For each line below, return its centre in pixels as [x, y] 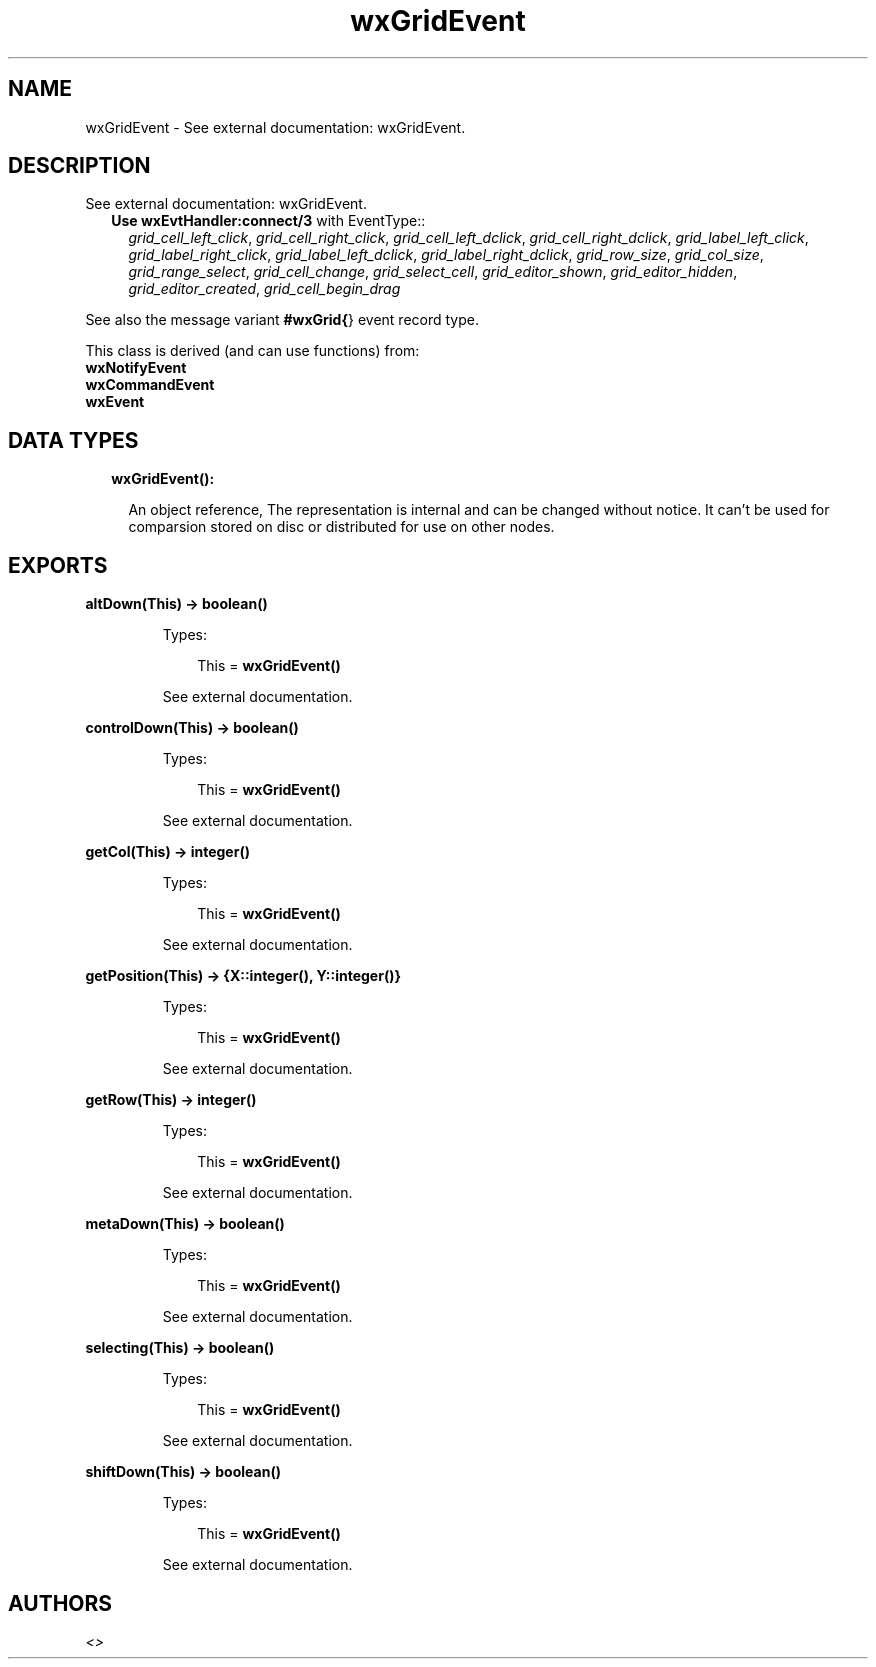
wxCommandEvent [150, 385]
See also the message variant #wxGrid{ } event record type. [282, 320]
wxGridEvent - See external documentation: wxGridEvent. [275, 127]
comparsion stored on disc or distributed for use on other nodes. [341, 527]
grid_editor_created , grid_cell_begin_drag [264, 289]
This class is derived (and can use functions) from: [252, 351]
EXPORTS [58, 565]
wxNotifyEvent [136, 368]
